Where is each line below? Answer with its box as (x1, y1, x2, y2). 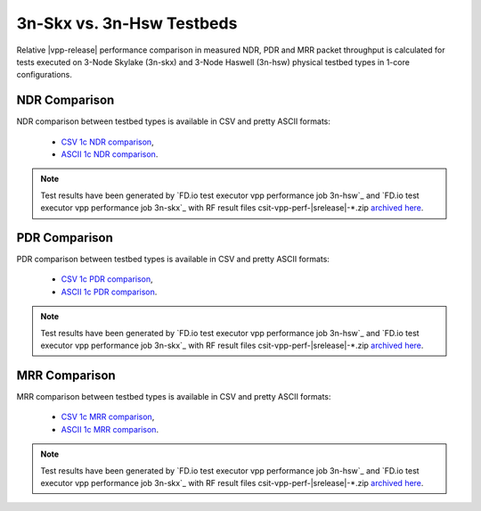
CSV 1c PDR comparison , (61, 274, 153, 284)
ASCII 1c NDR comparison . (61, 149, 159, 160)
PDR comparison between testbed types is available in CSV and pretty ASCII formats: (16, 254, 330, 265)
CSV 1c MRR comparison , (61, 411, 155, 423)
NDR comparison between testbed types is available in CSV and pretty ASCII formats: (16, 116, 331, 127)
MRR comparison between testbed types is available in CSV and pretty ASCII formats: (16, 391, 331, 401)
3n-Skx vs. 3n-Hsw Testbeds (16, 13, 238, 33)
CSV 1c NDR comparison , (61, 136, 155, 147)
